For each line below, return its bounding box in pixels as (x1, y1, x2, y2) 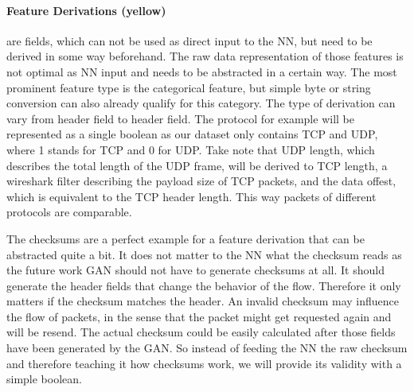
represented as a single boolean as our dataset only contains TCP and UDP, (6, 126, 378, 142)
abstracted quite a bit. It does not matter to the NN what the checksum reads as (6, 246, 402, 262)
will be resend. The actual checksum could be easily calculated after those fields (6, 324, 396, 340)
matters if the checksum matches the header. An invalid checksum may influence (6, 293, 400, 309)
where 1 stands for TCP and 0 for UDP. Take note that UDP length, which (6, 141, 375, 157)
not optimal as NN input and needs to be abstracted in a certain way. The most (6, 63, 397, 80)
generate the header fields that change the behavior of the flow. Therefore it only (6, 277, 401, 293)
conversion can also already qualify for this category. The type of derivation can (6, 95, 396, 111)
